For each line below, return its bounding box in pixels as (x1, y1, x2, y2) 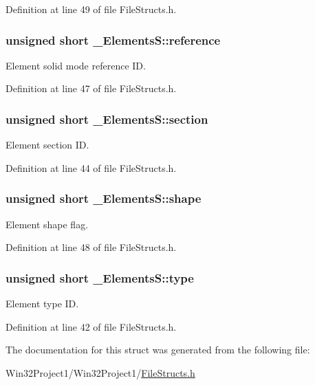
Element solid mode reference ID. (6, 58, 146, 72)
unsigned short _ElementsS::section (6, 110, 208, 127)
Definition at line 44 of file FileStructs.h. (6, 160, 177, 175)
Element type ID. (6, 296, 79, 311)
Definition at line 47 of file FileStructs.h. (6, 81, 177, 96)
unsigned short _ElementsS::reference (6, 31, 221, 48)
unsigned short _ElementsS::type (6, 269, 194, 286)
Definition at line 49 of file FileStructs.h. (6, 2, 177, 16)
